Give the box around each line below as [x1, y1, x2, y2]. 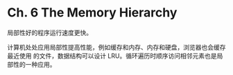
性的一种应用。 [12, 60, 56, 68]
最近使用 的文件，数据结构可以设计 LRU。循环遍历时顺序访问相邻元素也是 [7, 52, 217, 60]
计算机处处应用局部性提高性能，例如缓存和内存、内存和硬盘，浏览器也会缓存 [7, 43, 226, 51]
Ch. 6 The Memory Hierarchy [7, 5, 178, 21]
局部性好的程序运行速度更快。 [7, 28, 92, 36]
